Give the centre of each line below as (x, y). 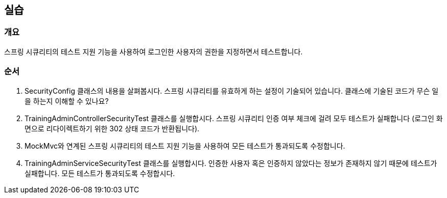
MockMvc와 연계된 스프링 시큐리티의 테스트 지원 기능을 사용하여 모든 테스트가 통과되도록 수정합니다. (185, 146)
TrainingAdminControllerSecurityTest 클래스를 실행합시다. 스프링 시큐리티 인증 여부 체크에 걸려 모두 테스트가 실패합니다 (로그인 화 (234, 118)
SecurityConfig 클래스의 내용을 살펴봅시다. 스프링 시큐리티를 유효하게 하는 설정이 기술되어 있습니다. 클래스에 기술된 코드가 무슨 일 (232, 91)
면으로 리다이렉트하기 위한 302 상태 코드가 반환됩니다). (112, 128)
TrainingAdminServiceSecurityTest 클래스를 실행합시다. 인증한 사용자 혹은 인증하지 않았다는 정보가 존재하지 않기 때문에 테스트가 (231, 163)
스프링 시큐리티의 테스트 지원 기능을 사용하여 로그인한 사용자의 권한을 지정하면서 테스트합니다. (154, 51)
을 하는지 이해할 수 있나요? (67, 101)
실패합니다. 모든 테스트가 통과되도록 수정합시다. (100, 173)
